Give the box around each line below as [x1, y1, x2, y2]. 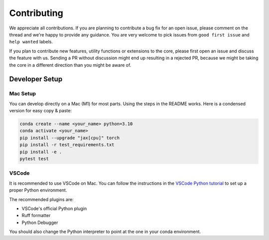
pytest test [19, 156, 49, 162]
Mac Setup [9, 90, 36, 97]
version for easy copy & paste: [9, 108, 72, 114]
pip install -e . [19, 149, 62, 155]
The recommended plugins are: [9, 196, 74, 202]
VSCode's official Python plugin [21, 205, 87, 212]
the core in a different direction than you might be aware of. [9, 62, 132, 68]
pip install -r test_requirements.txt [19, 142, 115, 148]
